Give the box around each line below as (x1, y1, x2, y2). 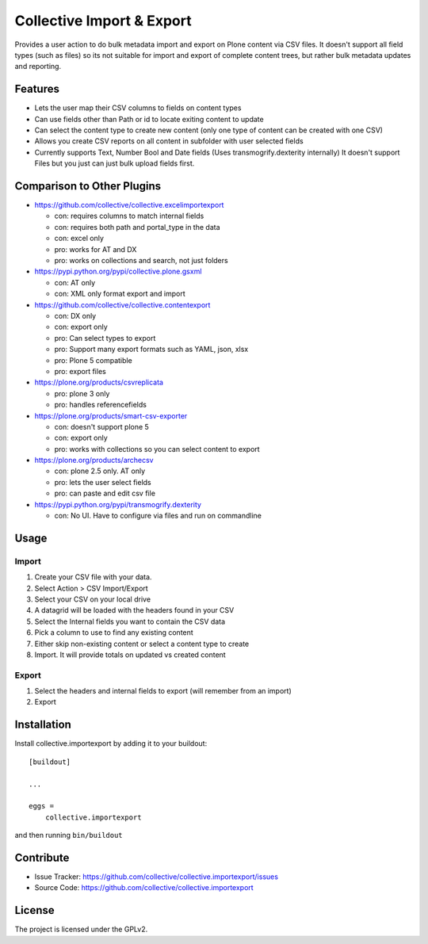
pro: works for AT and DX (54, 244, 137, 254)
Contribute (14, 850, 70, 864)
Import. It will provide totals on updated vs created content (34, 650, 226, 659)
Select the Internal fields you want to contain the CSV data (34, 617, 226, 626)
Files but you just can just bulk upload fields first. (34, 159, 195, 168)
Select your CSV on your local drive (34, 594, 151, 604)
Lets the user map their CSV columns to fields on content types (34, 103, 242, 113)
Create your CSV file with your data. (34, 572, 152, 582)
